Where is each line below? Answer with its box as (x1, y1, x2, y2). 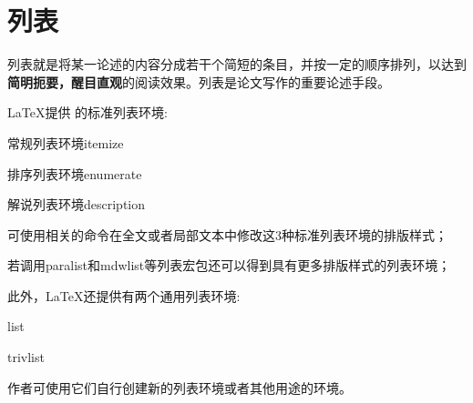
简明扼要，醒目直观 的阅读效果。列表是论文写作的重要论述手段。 (7, 72, 390, 91)
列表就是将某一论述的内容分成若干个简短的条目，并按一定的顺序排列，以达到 (7, 55, 467, 74)
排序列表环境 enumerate (7, 164, 142, 183)
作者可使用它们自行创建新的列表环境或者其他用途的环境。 (7, 378, 352, 397)
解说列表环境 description (7, 195, 146, 214)
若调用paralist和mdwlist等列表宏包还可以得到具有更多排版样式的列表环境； (7, 256, 451, 275)
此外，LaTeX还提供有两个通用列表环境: (7, 286, 241, 305)
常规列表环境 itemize (7, 133, 124, 152)
